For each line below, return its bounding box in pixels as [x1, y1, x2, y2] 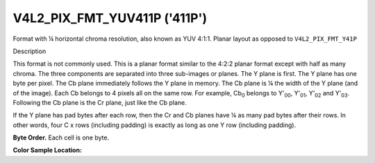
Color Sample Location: [12, 146, 83, 155]
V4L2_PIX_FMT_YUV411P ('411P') [12, 10, 208, 26]
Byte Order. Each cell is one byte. [12, 133, 110, 142]
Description [12, 47, 47, 55]
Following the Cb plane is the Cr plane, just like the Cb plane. [12, 98, 187, 106]
